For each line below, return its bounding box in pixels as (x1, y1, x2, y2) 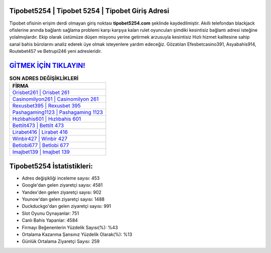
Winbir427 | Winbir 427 (12, 135, 68, 142)
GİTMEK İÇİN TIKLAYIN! (9, 61, 85, 70)
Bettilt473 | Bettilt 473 (12, 122, 64, 129)
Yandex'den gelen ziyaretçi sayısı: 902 (22, 189, 102, 195)
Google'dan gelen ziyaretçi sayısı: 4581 (22, 182, 103, 188)
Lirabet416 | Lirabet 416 (12, 129, 68, 136)
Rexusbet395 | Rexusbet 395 (12, 102, 81, 109)
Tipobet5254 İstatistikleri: (9, 161, 93, 171)
